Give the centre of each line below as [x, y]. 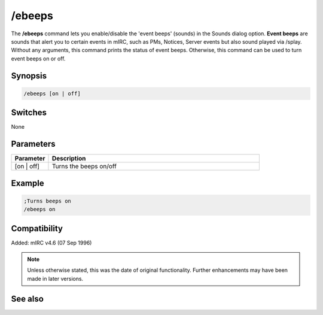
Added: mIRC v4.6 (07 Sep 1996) [51, 243]
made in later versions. [55, 278]
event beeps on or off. [38, 58]
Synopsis [29, 76]
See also [28, 299]
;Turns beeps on [48, 201]
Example [28, 183]
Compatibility [37, 228]
